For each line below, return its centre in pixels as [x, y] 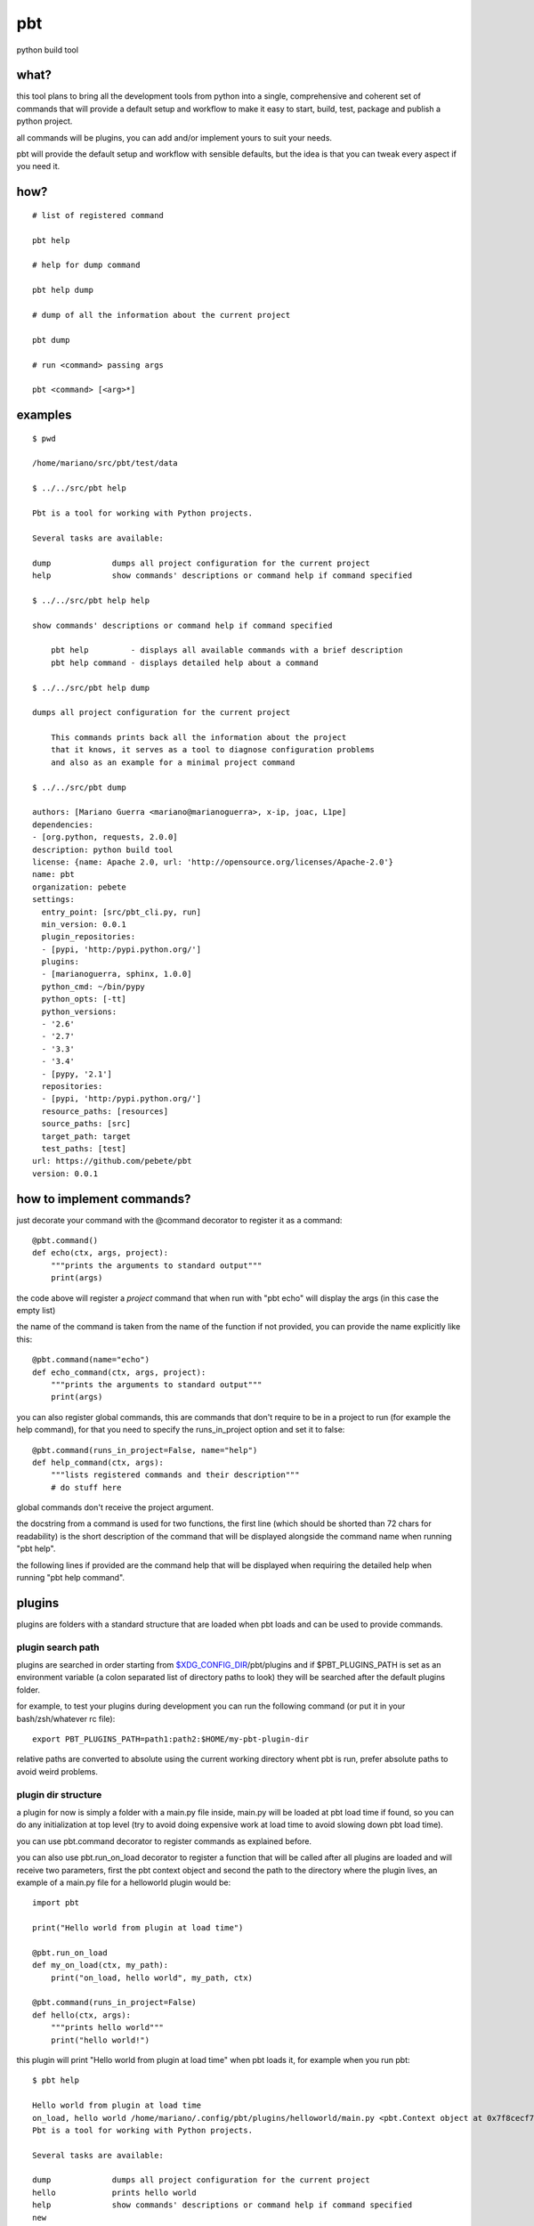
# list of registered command [98, 215]
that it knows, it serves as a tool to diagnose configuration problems [213, 750]
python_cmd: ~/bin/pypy [93, 987]
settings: [53, 900]
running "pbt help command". [70, 1578]
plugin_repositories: [89, 937]
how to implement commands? [104, 1199]
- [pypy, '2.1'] [77, 1074]
